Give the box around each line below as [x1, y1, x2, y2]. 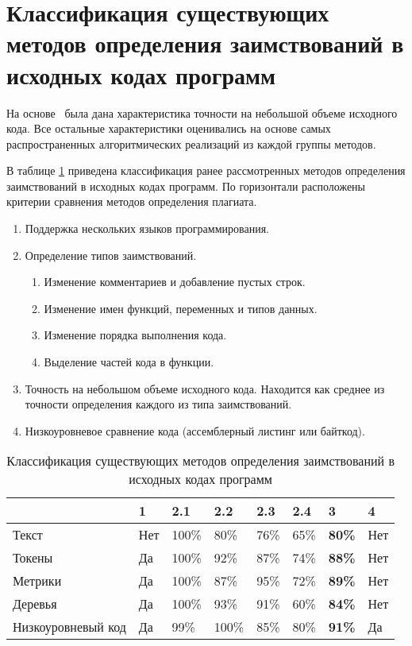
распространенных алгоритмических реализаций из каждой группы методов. [6, 135, 376, 152]
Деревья [13, 594, 57, 613]
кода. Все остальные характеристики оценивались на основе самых [6, 120, 331, 137]
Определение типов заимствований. [25, 246, 197, 263]
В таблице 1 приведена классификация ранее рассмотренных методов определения [6, 162, 406, 179]
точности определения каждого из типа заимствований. [25, 396, 292, 412]
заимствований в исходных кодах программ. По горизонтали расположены [6, 177, 366, 194]
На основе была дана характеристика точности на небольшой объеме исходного [6, 104, 398, 121]
